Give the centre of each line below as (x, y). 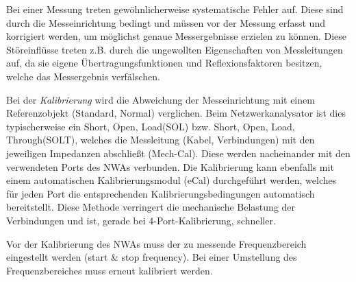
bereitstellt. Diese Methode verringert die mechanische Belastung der (151, 207)
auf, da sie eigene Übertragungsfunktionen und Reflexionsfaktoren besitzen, (164, 63)
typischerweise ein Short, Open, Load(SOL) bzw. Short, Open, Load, (151, 126)
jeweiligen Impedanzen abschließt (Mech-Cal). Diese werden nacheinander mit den (178, 153)
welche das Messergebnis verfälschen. (83, 76)
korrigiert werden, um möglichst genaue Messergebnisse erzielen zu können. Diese (177, 36)
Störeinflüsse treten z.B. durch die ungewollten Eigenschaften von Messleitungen (175, 49)
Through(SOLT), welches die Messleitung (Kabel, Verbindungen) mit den (161, 140)
